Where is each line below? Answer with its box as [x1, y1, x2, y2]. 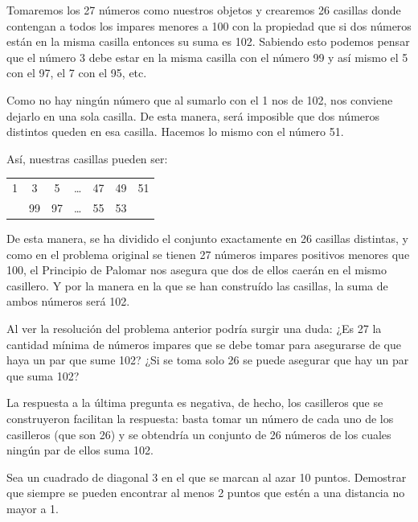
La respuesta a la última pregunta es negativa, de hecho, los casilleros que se [6, 394, 383, 411]
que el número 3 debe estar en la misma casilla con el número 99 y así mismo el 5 [6, 48, 408, 65]
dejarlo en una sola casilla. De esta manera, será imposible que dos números [6, 107, 380, 124]
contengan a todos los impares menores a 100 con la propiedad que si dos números [6, 17, 412, 34]
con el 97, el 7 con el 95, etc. [6, 64, 147, 81]
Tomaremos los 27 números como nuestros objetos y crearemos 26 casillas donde [6, 2, 401, 18]
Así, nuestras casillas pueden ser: [6, 150, 168, 166]
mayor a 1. [6, 499, 59, 516]
